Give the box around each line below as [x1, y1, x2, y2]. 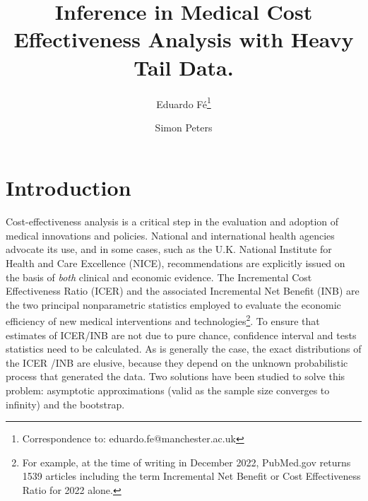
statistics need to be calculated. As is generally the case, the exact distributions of [6, 341, 362, 356]
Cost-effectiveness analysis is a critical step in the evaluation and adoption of [6, 214, 339, 229]
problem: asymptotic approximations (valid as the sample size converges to [6, 383, 330, 398]
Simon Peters [155, 119, 213, 134]
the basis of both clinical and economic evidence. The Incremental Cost [6, 269, 312, 284]
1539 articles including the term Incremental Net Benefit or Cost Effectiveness [22, 468, 361, 483]
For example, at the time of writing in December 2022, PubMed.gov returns [22, 454, 351, 469]
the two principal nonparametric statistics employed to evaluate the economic [6, 297, 341, 312]
